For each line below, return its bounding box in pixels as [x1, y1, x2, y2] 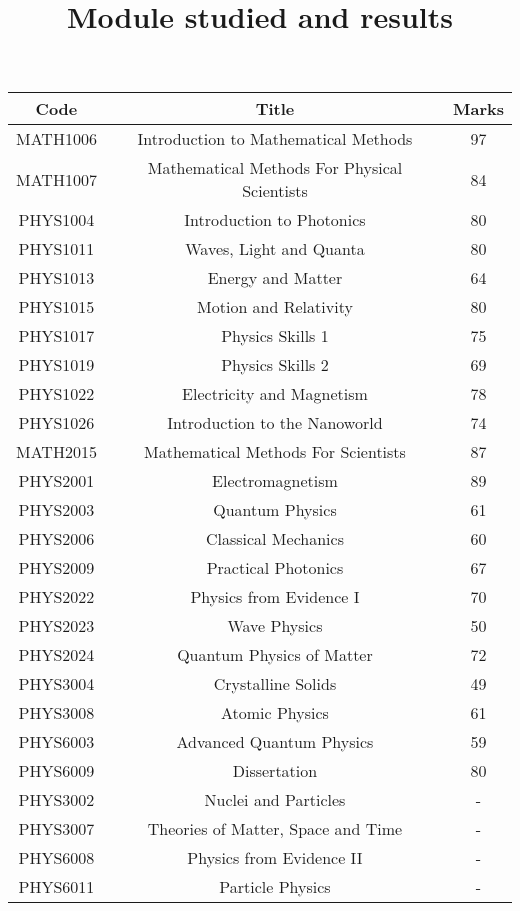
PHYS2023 [18, 614, 95, 638]
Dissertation [232, 759, 318, 783]
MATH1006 [16, 127, 97, 151]
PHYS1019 [18, 353, 95, 377]
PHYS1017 [18, 324, 95, 348]
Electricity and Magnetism [182, 382, 368, 406]
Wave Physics [227, 614, 323, 638]
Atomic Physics [220, 701, 329, 725]
